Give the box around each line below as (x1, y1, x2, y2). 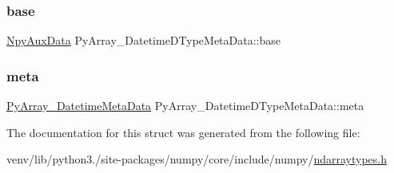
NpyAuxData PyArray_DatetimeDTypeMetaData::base (6, 32, 281, 49)
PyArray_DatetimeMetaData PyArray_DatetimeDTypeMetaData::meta (6, 97, 364, 114)
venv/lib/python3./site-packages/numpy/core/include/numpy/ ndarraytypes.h (6, 151, 388, 167)
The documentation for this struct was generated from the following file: (6, 124, 360, 140)
